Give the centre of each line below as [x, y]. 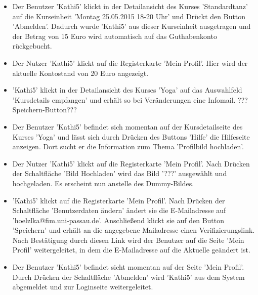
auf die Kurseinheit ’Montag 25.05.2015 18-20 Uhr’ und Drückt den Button [129, 16]
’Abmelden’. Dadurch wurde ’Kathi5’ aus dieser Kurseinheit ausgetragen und [132, 26]
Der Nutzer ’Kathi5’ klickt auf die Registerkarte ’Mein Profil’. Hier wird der [130, 62]
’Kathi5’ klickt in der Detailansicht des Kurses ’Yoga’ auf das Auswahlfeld [127, 90]
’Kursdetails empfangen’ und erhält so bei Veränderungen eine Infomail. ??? [130, 99]
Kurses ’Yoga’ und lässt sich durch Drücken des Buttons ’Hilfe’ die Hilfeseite [131, 136]
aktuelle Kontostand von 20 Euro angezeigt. [80, 73]
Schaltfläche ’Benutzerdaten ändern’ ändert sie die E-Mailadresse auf [119, 210]
